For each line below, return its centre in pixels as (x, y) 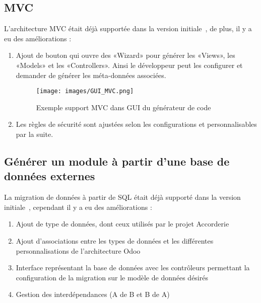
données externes (50, 176)
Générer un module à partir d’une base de (117, 161)
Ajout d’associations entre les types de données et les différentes (115, 240)
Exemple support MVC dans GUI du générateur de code (123, 107)
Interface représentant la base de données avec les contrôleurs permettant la (133, 268)
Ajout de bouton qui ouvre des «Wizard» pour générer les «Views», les (125, 55)
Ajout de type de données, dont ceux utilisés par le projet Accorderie (122, 224)
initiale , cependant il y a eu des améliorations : (78, 207)
